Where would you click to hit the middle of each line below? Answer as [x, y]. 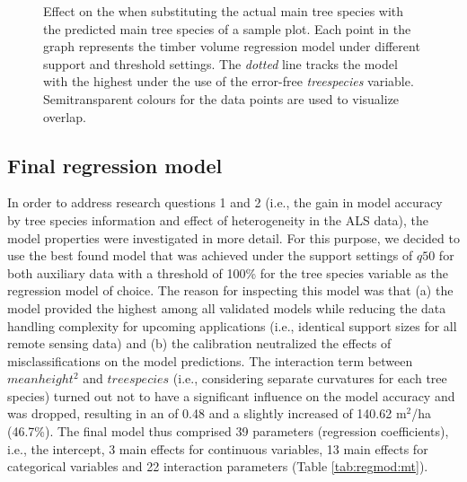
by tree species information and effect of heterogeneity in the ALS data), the [218, 219]
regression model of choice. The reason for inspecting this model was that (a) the [230, 290]
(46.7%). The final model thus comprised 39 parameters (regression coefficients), [228, 431]
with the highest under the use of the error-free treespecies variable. [229, 81]
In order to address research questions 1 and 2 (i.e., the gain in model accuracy [225, 202]
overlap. [65, 116]
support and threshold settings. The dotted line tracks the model [220, 63]
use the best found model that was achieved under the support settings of [210, 255]
